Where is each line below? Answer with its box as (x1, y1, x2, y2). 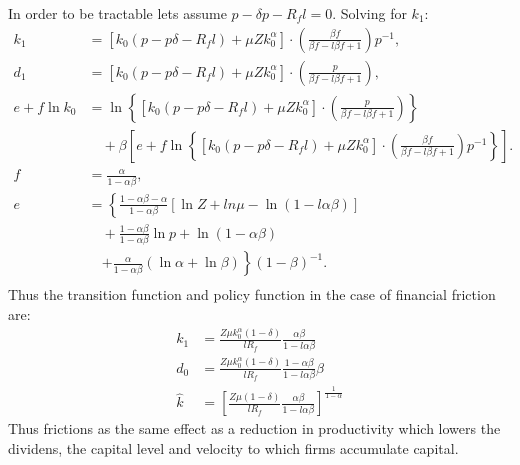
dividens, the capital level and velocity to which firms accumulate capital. (8, 438, 459, 459)
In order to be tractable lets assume (8, 3, 227, 23)
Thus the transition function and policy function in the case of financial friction (8, 284, 496, 305)
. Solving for (332, 3, 407, 23)
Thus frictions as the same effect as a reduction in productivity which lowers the (8, 418, 501, 439)
